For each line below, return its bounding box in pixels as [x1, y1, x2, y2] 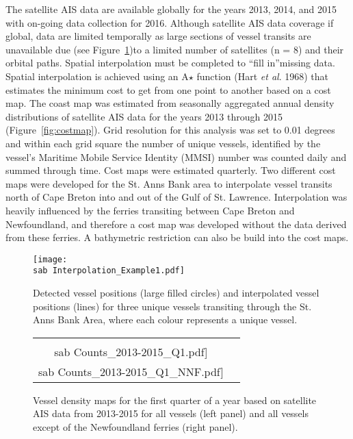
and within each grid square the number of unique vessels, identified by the [5, 136, 321, 150]
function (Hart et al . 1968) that [196, 68, 329, 83]
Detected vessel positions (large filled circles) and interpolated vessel [33, 286, 319, 299]
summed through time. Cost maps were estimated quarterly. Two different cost [5, 163, 336, 177]
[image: [33, 254, 68, 264]
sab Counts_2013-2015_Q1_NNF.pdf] [38, 363, 224, 379]
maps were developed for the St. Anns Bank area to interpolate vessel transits [5, 176, 332, 190]
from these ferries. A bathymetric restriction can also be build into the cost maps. [5, 230, 349, 244]
